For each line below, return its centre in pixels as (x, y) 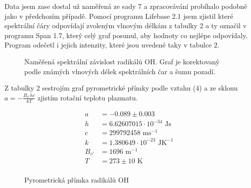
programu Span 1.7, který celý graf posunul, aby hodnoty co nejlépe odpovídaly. (126, 35)
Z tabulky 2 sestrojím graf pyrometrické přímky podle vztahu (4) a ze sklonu (121, 88)
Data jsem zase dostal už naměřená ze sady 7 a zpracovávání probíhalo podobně (126, 6)
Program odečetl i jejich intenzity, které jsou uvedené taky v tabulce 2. (112, 45)
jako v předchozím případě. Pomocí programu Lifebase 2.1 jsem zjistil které (119, 16)
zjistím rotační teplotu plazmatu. (88, 97)
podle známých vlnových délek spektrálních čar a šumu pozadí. (120, 71)
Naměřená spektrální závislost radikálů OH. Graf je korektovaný (122, 61)
